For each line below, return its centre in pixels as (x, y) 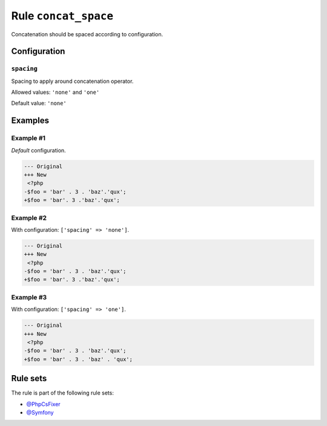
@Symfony (40, 413)
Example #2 (29, 218)
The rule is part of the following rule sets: (63, 393)
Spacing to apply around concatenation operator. (72, 81)
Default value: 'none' (39, 103)
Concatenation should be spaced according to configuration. (87, 34)
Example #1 (28, 138)
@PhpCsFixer (43, 404)
